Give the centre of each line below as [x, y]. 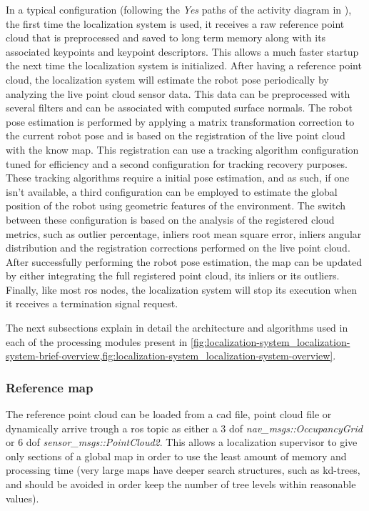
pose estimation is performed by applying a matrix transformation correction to [180, 121]
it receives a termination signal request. [92, 303]
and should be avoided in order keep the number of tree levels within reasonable [181, 484]
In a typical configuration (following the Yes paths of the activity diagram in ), [179, 9]
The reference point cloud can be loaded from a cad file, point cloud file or [169, 414]
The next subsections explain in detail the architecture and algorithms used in [177, 328]
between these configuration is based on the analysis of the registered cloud [170, 219]
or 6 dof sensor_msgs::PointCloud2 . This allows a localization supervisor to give [182, 442]
